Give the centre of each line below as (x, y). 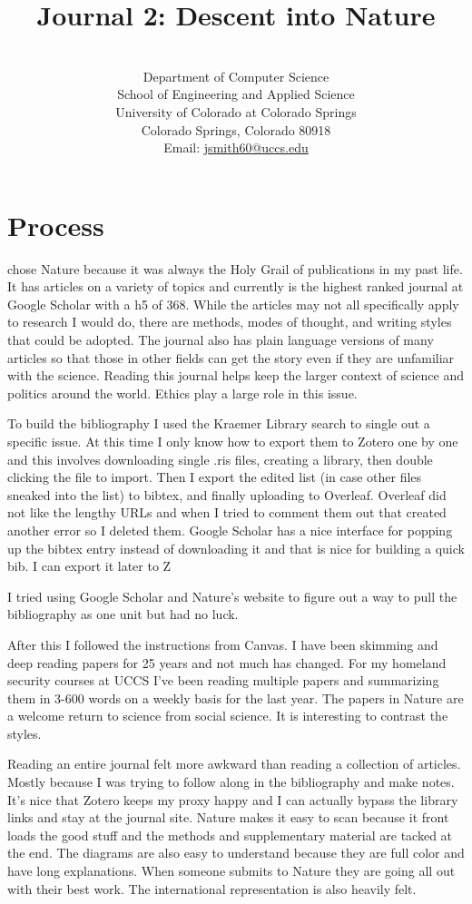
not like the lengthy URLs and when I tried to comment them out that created (227, 512)
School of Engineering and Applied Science (236, 94)
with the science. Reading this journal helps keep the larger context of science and (236, 375)
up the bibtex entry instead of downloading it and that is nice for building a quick (236, 548)
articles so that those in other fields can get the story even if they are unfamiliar (231, 357)
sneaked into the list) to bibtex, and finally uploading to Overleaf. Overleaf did (227, 494)
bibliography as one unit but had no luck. (123, 614)
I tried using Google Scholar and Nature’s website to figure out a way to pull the (232, 596)
